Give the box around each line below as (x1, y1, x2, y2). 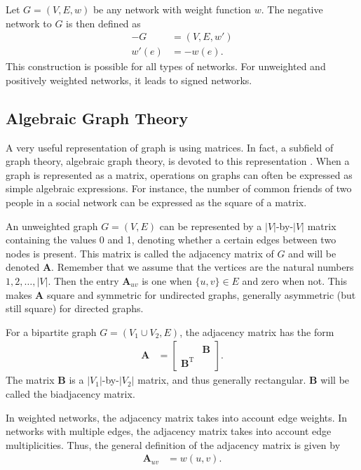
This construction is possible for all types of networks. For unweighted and (6, 59, 326, 74)
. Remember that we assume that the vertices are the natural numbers (51, 260, 354, 274)
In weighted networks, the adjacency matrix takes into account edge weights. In (6, 410, 348, 424)
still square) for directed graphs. (6, 301, 144, 316)
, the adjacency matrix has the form (179, 324, 334, 339)
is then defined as (66, 15, 141, 30)
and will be (288, 246, 336, 260)
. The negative (261, 2, 323, 16)
